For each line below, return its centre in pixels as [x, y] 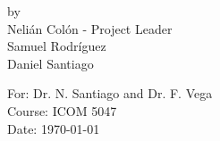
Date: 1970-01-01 [54, 128]
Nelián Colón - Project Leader [90, 28]
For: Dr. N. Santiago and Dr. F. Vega [110, 93]
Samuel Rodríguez [57, 46]
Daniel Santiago [51, 63]
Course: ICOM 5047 [62, 110]
